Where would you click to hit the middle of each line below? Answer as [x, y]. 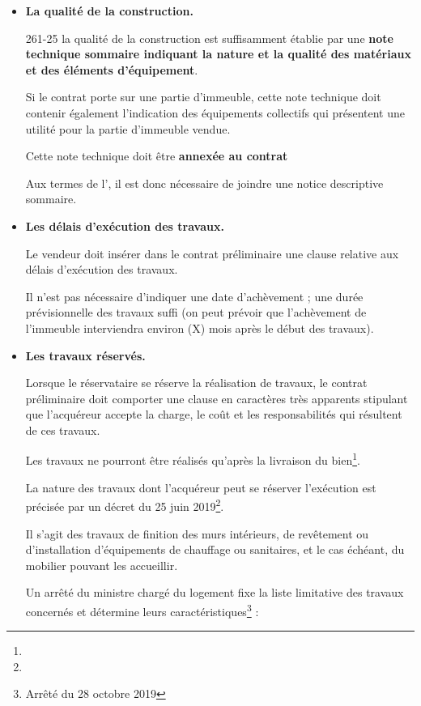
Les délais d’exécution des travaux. [125, 225]
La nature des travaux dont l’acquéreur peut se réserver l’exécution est [201, 487]
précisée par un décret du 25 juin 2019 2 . [125, 505]
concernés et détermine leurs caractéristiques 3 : [142, 610]
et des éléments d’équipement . [112, 69]
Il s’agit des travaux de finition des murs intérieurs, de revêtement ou [197, 533]
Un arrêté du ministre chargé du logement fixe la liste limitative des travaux [215, 592]
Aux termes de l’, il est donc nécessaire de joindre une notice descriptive [204, 183]
